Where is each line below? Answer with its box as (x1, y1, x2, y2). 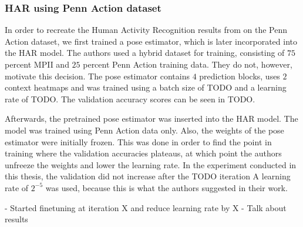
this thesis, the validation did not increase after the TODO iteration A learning (5, 170, 291, 182)
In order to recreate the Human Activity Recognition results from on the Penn (5, 24, 288, 36)
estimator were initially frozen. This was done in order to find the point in (5, 135, 272, 148)
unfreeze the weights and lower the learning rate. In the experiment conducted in (5, 158, 297, 171)
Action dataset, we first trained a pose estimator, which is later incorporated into (5, 35, 297, 47)
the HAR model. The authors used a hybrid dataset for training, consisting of (5, 46, 285, 59)
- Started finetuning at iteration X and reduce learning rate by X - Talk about (5, 201, 287, 213)
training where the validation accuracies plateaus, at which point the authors (5, 147, 282, 159)
